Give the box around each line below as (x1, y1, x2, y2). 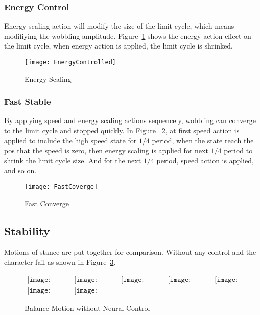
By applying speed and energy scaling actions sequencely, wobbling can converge (4, 115, 256, 126)
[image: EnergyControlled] (25, 59, 116, 66)
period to (224, 145, 253, 156)
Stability (4, 223, 50, 238)
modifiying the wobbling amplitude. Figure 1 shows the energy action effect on (4, 30, 251, 41)
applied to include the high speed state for (4, 135, 137, 146)
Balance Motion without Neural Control (25, 302, 150, 313)
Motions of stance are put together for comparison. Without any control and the (4, 247, 256, 257)
